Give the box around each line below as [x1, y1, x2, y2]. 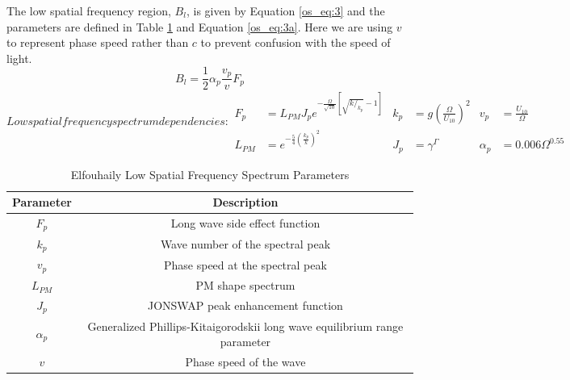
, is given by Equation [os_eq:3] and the [186, 2, 385, 19]
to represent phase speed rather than [6, 34, 189, 51]
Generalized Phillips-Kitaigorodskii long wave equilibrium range [87, 317, 404, 334]
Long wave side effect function [170, 215, 321, 232]
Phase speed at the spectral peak [164, 256, 327, 273]
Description [212, 194, 279, 211]
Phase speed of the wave [185, 353, 306, 370]
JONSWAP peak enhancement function [147, 297, 343, 314]
